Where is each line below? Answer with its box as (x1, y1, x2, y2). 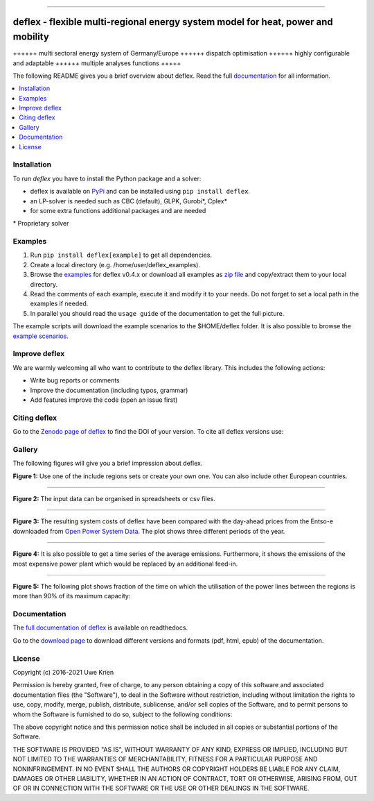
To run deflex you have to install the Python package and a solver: (12, 174, 202, 183)
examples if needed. (30, 299, 89, 308)
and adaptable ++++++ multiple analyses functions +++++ (12, 59, 181, 67)
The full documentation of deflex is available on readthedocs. (12, 623, 188, 632)
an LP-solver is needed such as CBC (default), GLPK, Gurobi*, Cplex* (30, 196, 228, 205)
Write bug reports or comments (30, 376, 121, 385)
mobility (12, 31, 50, 43)
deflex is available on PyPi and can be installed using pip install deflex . (30, 187, 251, 196)
